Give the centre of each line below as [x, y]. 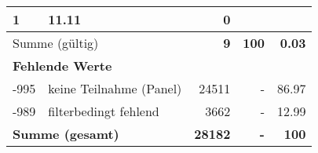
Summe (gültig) [56, 43]
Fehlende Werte [62, 66]
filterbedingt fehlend [104, 111]
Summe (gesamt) [66, 134]
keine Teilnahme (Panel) [115, 88]
